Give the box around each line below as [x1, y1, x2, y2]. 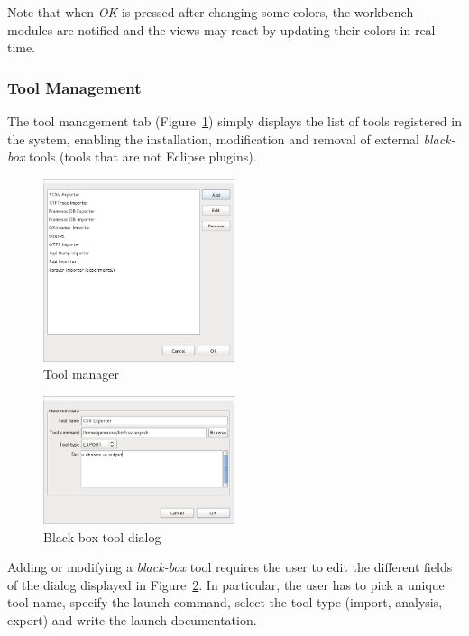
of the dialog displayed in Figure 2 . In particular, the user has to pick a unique [7, 575, 445, 594]
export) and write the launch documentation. [7, 610, 257, 629]
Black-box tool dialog [43, 527, 161, 546]
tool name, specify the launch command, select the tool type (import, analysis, [7, 593, 443, 612]
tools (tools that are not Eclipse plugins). [29, 147, 257, 166]
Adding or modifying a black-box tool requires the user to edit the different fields [7, 558, 453, 576]
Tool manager [43, 364, 120, 383]
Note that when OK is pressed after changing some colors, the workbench [7, 3, 414, 21]
